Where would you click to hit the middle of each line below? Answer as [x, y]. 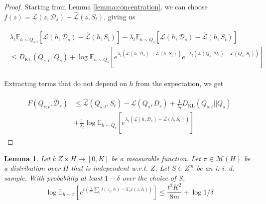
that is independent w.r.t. [109, 168]
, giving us [120, 16]
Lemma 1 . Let [27, 158]
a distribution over [32, 168]
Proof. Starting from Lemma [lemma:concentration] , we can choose [106, 6]
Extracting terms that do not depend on [66, 83]
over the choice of [149, 177]
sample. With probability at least [53, 177]
